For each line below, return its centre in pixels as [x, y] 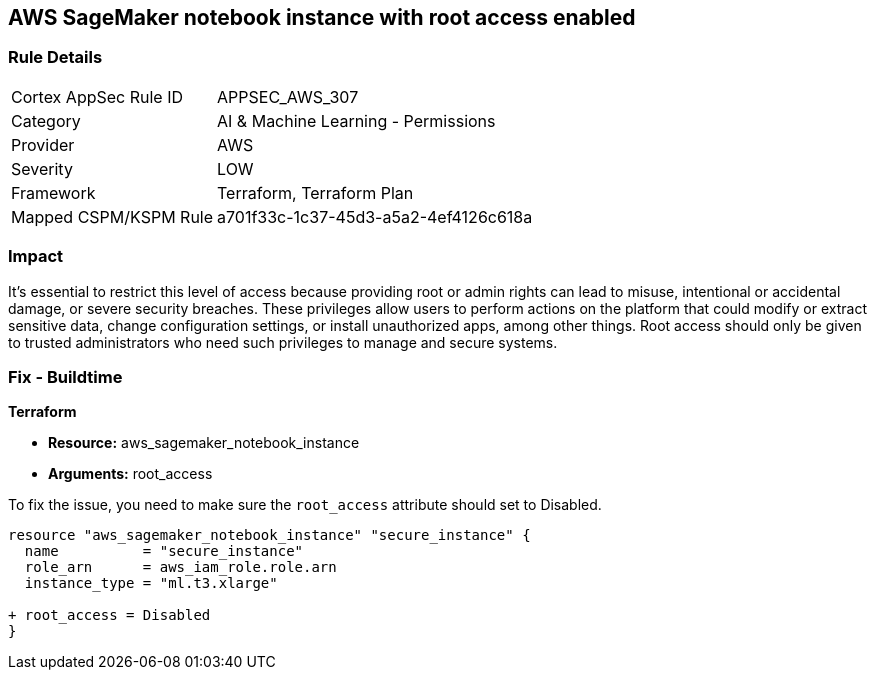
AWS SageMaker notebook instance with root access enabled [322, 17]
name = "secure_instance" [164, 551]
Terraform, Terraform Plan [315, 192]
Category [46, 120]
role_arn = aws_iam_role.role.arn [180, 567]
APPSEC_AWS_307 [288, 96]
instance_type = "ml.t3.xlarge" [151, 583]
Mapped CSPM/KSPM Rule [112, 216]
